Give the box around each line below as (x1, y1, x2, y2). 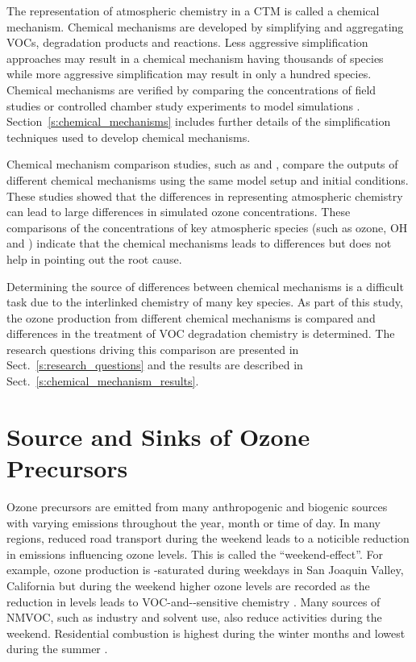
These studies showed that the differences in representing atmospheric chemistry (6, 187, 403, 204)
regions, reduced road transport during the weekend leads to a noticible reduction (6, 530, 410, 547)
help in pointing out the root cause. (6, 250, 182, 267)
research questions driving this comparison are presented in (6, 340, 299, 357)
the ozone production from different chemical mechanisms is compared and (6, 309, 376, 326)
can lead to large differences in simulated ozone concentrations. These (6, 203, 351, 220)
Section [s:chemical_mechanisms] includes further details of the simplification (6, 113, 391, 130)
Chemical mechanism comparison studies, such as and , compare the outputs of (6, 156, 398, 173)
